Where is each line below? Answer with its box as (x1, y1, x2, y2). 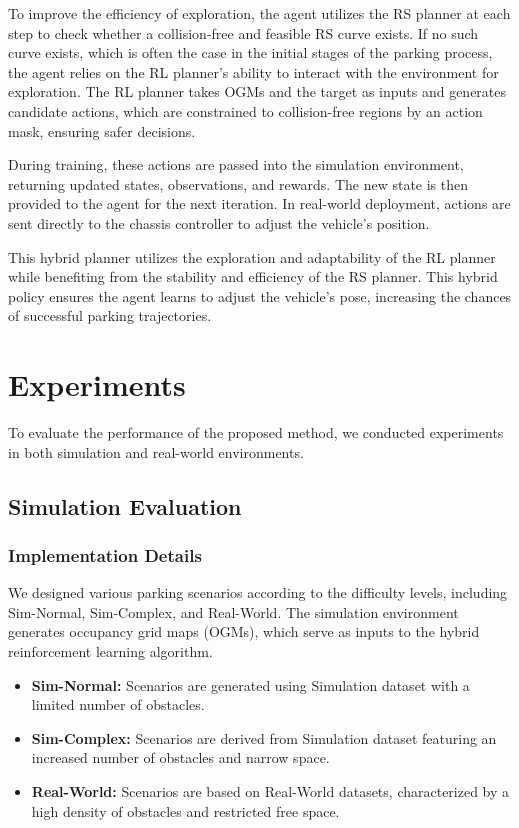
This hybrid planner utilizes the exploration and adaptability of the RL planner (8, 246, 496, 267)
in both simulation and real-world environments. (8, 441, 304, 462)
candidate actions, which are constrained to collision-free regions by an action (8, 100, 483, 121)
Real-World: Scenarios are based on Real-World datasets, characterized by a (31, 780, 510, 801)
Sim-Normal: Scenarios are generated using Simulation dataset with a (31, 674, 470, 695)
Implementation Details (8, 542, 202, 567)
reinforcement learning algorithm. (8, 641, 213, 661)
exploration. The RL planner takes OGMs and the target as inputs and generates (8, 81, 507, 102)
